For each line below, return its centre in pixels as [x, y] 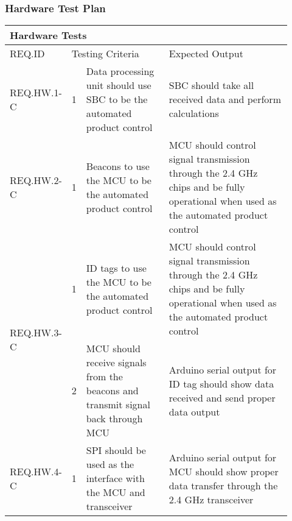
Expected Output [206, 54]
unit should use [119, 85]
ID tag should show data [221, 383]
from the [104, 377]
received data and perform [225, 99]
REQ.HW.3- [36, 333]
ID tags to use [116, 268]
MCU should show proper [224, 471]
